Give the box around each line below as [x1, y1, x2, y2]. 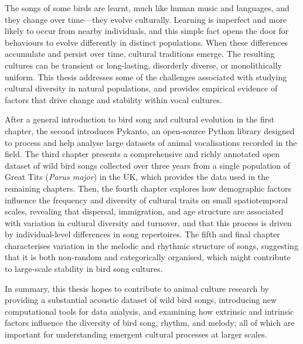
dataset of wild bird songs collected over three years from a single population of [5, 159, 291, 171]
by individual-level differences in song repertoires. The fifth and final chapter [5, 228, 280, 240]
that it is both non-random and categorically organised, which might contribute [5, 251, 291, 263]
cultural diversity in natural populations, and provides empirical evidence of [5, 82, 278, 94]
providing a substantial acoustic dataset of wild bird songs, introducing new [5, 294, 277, 306]
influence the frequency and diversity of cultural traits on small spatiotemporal [5, 193, 288, 206]
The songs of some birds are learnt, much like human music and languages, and [5, 2, 290, 13]
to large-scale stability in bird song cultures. [5, 263, 163, 275]
